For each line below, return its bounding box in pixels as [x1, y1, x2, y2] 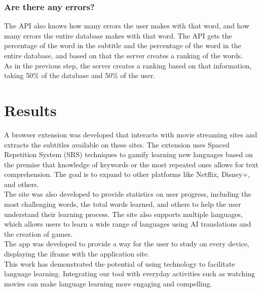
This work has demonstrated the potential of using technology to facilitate [4, 258, 235, 269]
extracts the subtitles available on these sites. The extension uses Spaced [4, 139, 230, 150]
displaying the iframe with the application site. [4, 248, 149, 259]
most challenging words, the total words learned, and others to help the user [4, 199, 241, 209]
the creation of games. [4, 228, 73, 239]
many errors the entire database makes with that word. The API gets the [4, 30, 232, 41]
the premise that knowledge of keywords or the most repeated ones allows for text [4, 159, 258, 169]
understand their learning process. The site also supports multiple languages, [4, 208, 243, 219]
